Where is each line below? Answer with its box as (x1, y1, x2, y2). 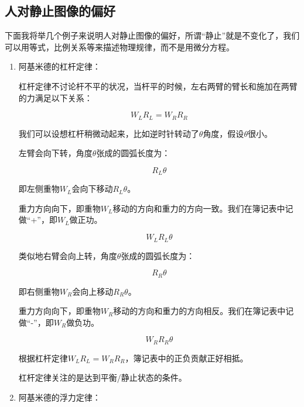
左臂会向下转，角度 (18, 147, 93, 159)
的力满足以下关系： (18, 91, 93, 104)
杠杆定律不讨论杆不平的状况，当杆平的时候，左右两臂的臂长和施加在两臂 (18, 80, 298, 92)
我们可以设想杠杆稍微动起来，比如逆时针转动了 (18, 127, 199, 139)
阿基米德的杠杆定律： (18, 60, 101, 73)
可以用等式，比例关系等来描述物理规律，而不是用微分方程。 (5, 40, 234, 53)
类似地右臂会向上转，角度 (18, 249, 117, 261)
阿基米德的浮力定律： (18, 391, 101, 403)
